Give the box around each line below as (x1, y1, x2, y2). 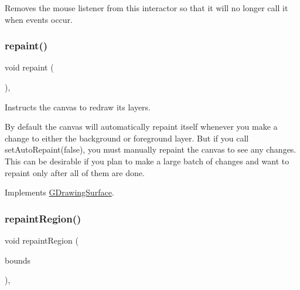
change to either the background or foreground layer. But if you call (5, 131, 249, 144)
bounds (5, 254, 31, 266)
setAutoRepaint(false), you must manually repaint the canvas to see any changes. (5, 143, 296, 156)
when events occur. (5, 13, 73, 25)
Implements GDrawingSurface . (5, 186, 114, 198)
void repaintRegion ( (5, 234, 79, 246)
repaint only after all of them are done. (5, 166, 145, 178)
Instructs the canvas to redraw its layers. (5, 100, 151, 113)
